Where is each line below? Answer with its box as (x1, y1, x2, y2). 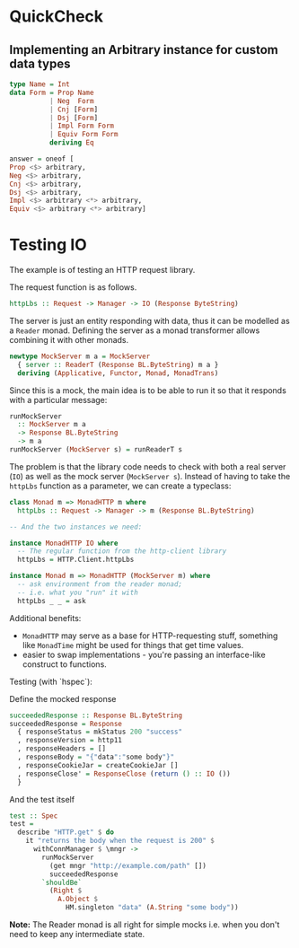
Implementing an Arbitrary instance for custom (9, 42, 278, 57)
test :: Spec (9, 811, 58, 821)
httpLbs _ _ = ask (17, 596, 87, 605)
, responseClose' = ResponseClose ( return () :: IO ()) (17, 769, 231, 778)
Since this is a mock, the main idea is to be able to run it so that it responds (9, 384, 287, 396)
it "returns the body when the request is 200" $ (25, 837, 215, 846)
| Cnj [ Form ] (48, 105, 99, 114)
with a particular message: (9, 394, 108, 405)
